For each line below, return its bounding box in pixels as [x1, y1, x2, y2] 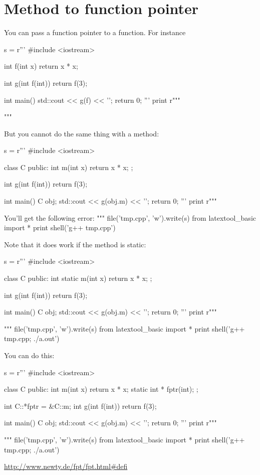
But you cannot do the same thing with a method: [4, 128, 159, 138]
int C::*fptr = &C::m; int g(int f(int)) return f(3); [4, 400, 157, 411]
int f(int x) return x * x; [4, 61, 78, 71]
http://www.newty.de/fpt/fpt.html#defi [4, 461, 128, 471]
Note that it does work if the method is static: [4, 239, 146, 249]
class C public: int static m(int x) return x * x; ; [4, 273, 152, 283]
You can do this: [4, 350, 55, 360]
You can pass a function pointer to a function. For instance [4, 27, 186, 38]
